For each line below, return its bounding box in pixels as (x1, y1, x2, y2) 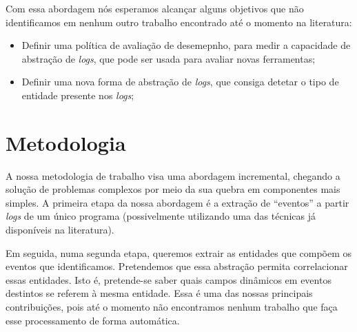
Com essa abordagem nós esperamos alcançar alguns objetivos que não (6, 1, 304, 15)
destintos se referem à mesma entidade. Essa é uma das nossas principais (6, 286, 313, 300)
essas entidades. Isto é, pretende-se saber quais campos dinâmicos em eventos (6, 272, 331, 287)
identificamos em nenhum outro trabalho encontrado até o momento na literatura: (6, 14, 352, 29)
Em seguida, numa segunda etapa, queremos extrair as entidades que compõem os (6, 245, 352, 260)
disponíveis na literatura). (6, 222, 114, 237)
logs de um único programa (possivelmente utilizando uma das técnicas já (6, 209, 316, 223)
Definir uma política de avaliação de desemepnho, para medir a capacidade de (21, 38, 351, 52)
